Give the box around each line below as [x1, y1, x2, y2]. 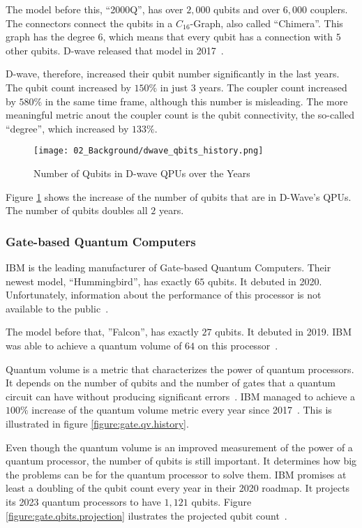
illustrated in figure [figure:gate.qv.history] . [6, 416, 189, 430]
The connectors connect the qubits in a [6, 15, 173, 30]
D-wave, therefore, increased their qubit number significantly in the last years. [6, 66, 340, 81]
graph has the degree [6, 29, 95, 44]
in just [160, 80, 188, 94]
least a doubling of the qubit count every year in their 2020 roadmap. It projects [6, 481, 350, 495]
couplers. [310, 2, 348, 16]
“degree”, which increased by [6, 121, 129, 135]
